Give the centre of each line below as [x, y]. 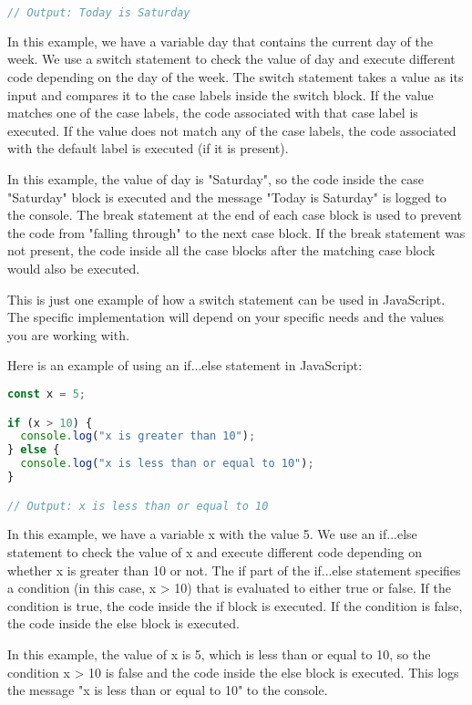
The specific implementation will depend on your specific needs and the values [226, 317]
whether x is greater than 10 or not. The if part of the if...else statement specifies [234, 570]
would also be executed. [74, 268]
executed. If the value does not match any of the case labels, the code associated [232, 130]
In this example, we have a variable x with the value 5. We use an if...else [212, 534]
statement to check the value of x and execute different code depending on [215, 552]
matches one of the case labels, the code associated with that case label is [213, 113]
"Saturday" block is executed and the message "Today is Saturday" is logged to [227, 197]
